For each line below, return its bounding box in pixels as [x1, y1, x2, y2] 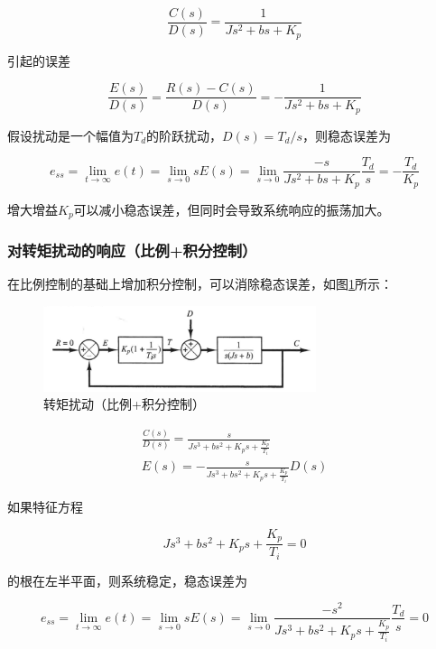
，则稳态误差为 [302, 125, 392, 144]
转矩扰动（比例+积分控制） [43, 394, 205, 413]
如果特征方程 [7, 497, 83, 516]
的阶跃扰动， [146, 125, 223, 144]
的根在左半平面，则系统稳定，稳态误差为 [7, 570, 247, 589]
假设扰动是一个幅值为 [7, 125, 134, 144]
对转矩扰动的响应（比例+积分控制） [7, 239, 257, 262]
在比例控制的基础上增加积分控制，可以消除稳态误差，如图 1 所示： [7, 274, 393, 293]
